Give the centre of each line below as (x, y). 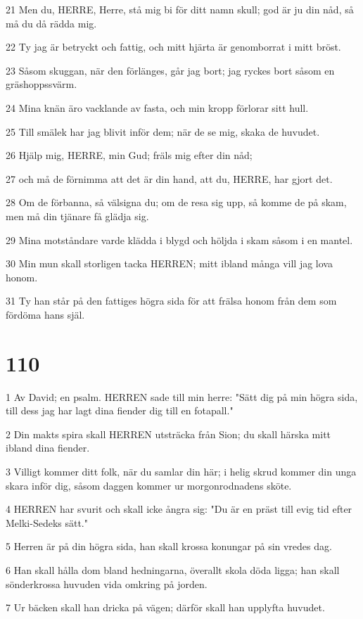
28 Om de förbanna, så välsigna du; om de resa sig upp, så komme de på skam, (176, 202)
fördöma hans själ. (45, 314)
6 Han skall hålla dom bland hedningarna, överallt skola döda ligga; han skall (173, 569)
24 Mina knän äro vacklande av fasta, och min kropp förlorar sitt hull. (157, 107)
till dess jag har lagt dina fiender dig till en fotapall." (120, 410)
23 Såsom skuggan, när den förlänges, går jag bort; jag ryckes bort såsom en (170, 70)
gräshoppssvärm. (42, 84)
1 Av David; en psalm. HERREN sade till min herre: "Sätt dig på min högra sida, (182, 396)
